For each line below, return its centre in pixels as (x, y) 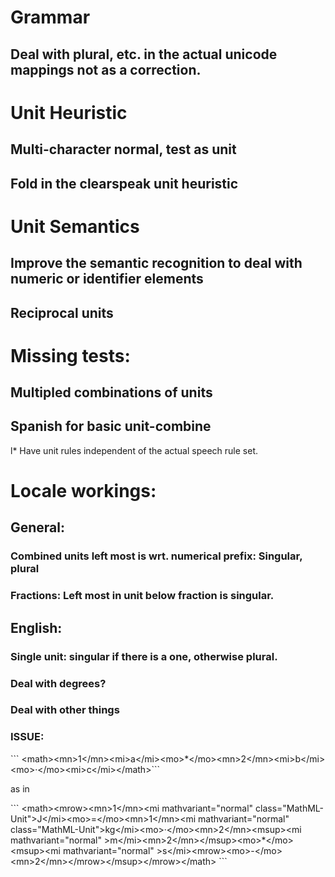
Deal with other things (65, 710)
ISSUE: (27, 737)
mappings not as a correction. (106, 69)
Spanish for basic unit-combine (111, 426)
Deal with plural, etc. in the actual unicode (144, 54)
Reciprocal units (62, 312)
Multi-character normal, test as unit (123, 149)
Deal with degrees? (58, 683)
